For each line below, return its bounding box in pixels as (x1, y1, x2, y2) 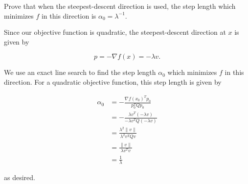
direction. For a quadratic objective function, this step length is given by (4, 76, 222, 87)
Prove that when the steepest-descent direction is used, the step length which (4, 1, 236, 11)
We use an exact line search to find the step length (4, 67, 156, 77)
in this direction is (41, 10, 96, 21)
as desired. (4, 172, 35, 183)
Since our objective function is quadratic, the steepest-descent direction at (4, 27, 226, 37)
